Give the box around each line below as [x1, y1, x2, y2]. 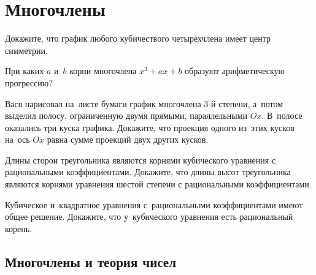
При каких [5, 64, 44, 77]
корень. [5, 222, 33, 235]
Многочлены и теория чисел [5, 252, 176, 271]
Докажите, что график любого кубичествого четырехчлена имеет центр [5, 32, 271, 45]
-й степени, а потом [208, 97, 283, 110]
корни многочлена [69, 64, 137, 77]
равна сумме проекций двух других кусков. [47, 133, 209, 146]
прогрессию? [5, 76, 53, 89]
